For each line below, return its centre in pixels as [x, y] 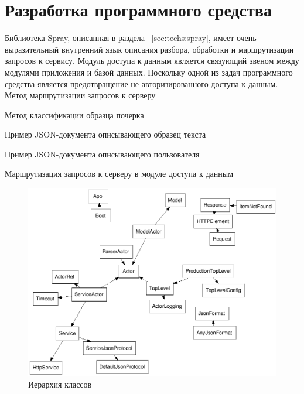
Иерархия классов [60, 384]
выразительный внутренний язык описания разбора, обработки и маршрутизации [149, 49]
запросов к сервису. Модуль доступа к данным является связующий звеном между [152, 61]
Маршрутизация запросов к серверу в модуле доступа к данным [119, 174]
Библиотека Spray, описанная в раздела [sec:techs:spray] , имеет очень [131, 38]
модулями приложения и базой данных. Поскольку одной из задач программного [149, 72]
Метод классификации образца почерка [74, 114]
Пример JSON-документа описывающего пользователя [102, 154]
